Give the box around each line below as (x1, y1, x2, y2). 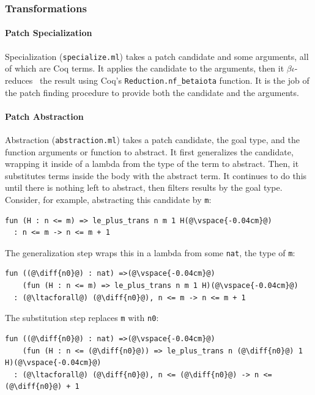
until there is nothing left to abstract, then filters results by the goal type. (5, 181, 283, 194)
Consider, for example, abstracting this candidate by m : (5, 193, 212, 205)
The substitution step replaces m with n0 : (5, 311, 159, 324)
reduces (5, 73, 33, 86)
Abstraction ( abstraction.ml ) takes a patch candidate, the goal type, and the (5, 133, 300, 146)
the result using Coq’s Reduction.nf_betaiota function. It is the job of (39, 73, 309, 86)
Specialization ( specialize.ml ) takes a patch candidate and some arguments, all (5, 50, 309, 62)
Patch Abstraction (5, 109, 84, 122)
